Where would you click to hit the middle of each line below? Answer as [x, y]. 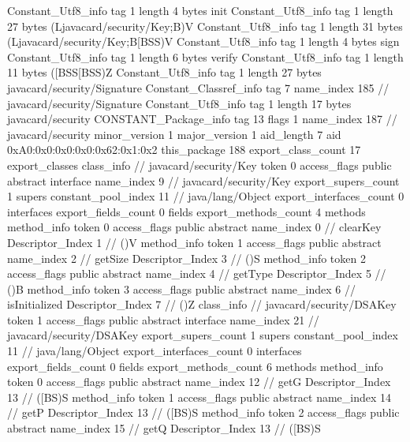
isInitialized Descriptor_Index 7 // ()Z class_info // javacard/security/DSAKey [202, 304]
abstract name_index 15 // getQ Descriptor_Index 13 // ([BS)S [164, 428]
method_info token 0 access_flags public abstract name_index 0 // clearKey [194, 227]
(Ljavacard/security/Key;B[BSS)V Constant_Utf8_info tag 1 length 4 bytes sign [203, 41]
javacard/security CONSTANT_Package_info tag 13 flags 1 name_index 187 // [202, 119]
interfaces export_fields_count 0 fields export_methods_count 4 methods [186, 211]
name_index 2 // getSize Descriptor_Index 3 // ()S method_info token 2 [186, 258]
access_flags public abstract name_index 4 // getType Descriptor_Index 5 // [197, 273]
